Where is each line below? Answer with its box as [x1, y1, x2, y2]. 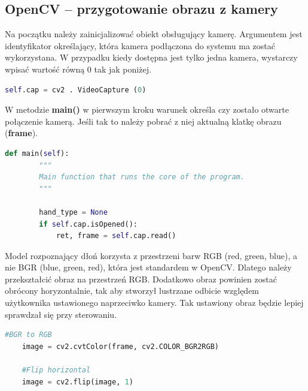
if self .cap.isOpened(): [39, 219, 138, 228]
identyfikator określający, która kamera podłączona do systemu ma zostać [5, 39, 275, 52]
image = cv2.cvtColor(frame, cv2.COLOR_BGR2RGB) [22, 342, 219, 351]
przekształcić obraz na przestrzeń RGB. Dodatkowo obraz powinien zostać [5, 272, 277, 285]
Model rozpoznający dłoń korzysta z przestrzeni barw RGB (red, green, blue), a [5, 249, 298, 261]
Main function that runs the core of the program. [39, 173, 245, 182]
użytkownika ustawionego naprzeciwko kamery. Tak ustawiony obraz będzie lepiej [5, 296, 304, 309]
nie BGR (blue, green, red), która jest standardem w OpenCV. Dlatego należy [5, 261, 292, 273]
